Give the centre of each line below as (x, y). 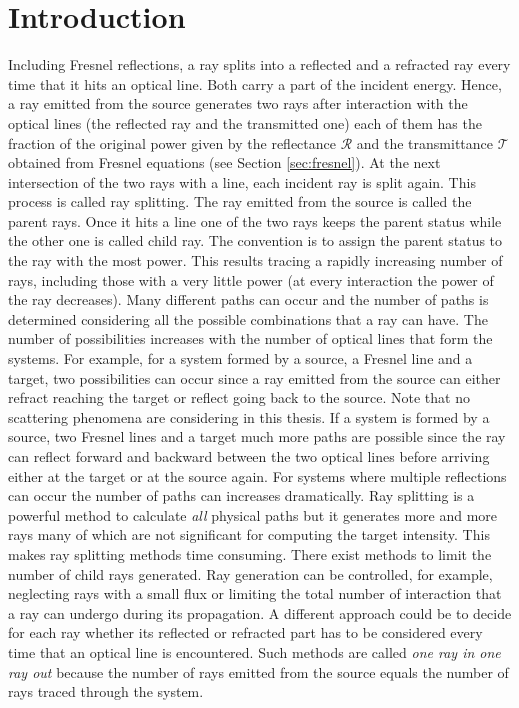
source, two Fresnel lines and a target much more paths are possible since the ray (257, 436)
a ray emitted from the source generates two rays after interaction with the (238, 103)
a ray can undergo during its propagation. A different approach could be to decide (260, 612)
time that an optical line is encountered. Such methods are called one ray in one (254, 651)
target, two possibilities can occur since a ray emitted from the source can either (254, 377)
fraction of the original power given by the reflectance (172, 142)
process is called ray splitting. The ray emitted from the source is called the (240, 201)
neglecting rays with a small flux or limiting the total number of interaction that (255, 593)
